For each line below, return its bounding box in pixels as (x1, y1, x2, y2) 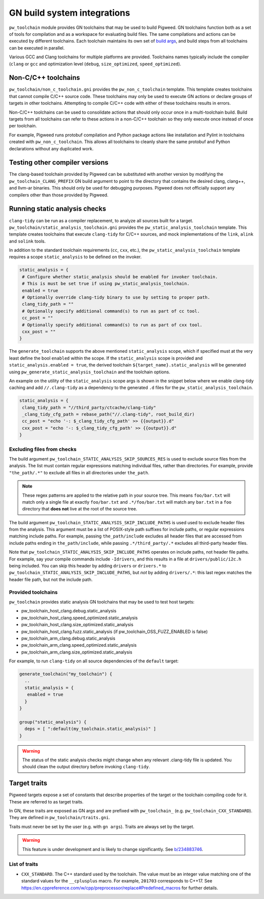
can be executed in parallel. (9, 45, 65, 51)
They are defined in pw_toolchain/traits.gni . (9, 815, 110, 821)
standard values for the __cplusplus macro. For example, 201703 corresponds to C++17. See (21, 878, 213, 884)
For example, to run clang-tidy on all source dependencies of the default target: (9, 658, 179, 664)
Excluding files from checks (9, 446, 77, 453)
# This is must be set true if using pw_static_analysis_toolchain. (22, 281, 190, 287)
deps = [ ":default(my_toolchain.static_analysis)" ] (24, 726, 156, 732)
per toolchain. (9, 123, 37, 129)
